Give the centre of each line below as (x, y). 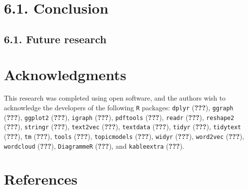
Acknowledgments (65, 75)
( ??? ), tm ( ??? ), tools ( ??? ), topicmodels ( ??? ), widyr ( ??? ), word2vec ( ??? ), (124, 136)
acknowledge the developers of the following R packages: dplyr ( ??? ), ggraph (119, 107)
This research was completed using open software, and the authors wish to (115, 98)
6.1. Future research (55, 39)
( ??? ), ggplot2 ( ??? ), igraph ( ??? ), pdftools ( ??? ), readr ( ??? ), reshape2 (119, 117)
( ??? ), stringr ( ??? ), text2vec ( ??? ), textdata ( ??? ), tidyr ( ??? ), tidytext (123, 127)
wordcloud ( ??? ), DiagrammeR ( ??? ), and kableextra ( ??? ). (94, 146)
